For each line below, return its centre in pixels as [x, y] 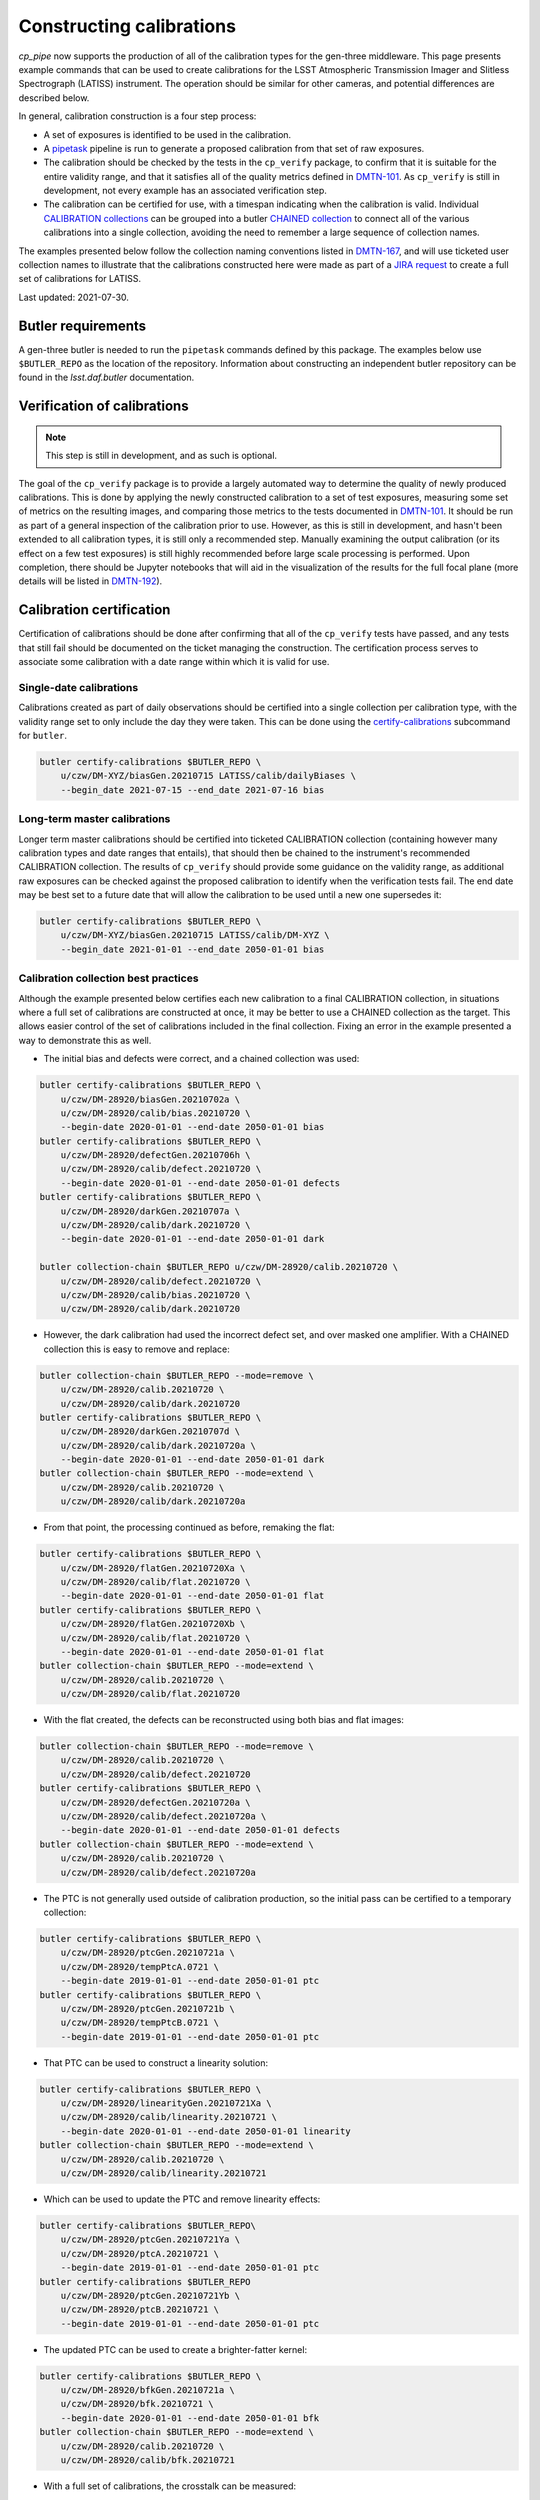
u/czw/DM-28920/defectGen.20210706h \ [155, 1155]
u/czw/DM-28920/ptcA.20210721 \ [140, 2253]
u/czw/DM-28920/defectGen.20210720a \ [155, 1802]
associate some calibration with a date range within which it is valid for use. [174, 662]
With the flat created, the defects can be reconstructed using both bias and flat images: [224, 1720]
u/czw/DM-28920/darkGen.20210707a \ [150, 1211]
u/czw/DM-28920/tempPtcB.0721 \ [140, 2023]
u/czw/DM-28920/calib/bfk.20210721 [147, 2460]
